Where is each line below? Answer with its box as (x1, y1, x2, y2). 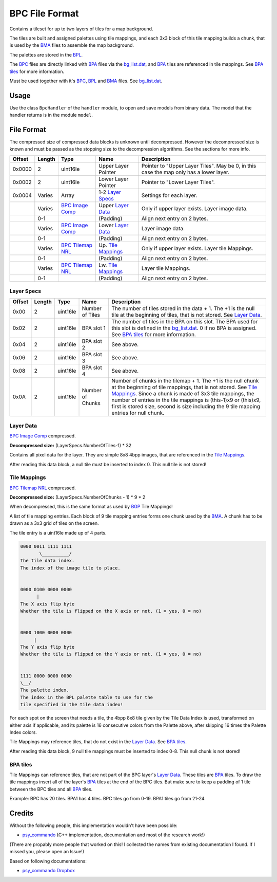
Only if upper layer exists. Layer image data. (141, 205, 248, 212)
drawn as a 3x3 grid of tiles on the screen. (9, 520, 100, 526)
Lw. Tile (98, 261, 117, 268)
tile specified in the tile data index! (20, 702, 123, 708)
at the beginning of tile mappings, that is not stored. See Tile (111, 383, 258, 391)
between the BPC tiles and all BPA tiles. (9, 786, 93, 792)
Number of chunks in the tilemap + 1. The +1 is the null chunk (111, 377, 259, 384)
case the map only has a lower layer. (141, 169, 230, 176)
